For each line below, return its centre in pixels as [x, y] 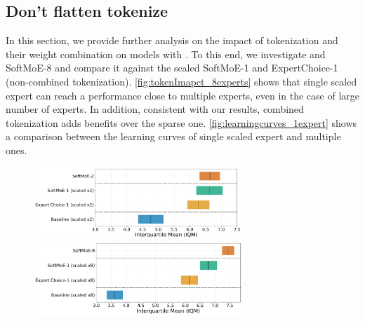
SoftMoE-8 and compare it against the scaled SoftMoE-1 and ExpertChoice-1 [172, 68]
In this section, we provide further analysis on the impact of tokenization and [172, 40]
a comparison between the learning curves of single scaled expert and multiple [173, 136]
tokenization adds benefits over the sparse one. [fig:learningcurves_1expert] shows [181, 122]
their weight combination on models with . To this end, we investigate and [166, 54]
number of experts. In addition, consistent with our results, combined [155, 109]
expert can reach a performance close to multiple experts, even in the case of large [183, 95]
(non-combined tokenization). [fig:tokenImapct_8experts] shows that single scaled [181, 81]
